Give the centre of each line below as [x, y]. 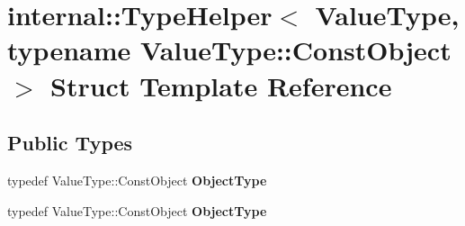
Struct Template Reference [221, 85]
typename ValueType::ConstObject [229, 50]
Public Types [70, 143]
